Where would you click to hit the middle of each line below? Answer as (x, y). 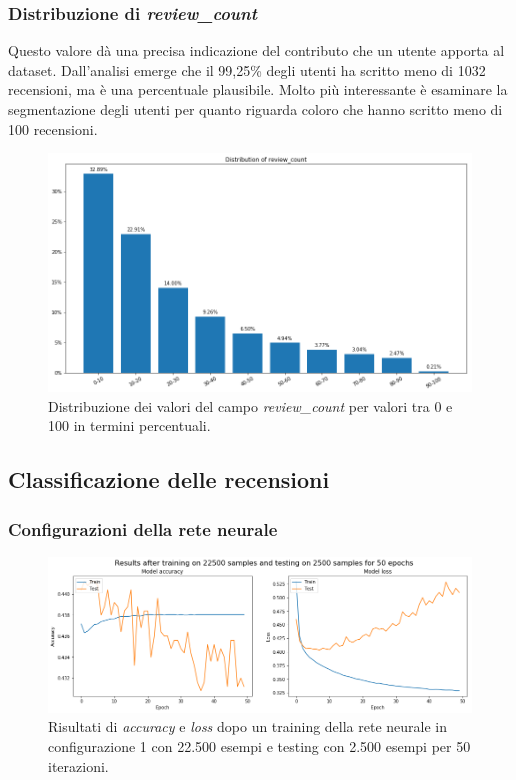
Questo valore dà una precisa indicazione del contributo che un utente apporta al (256, 50)
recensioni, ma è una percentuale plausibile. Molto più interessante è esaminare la (258, 89)
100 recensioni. (53, 128)
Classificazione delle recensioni (169, 479)
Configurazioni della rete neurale (143, 528)
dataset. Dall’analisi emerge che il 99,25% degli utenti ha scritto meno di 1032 (247, 69)
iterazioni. (78, 765)
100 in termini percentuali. (129, 425)
